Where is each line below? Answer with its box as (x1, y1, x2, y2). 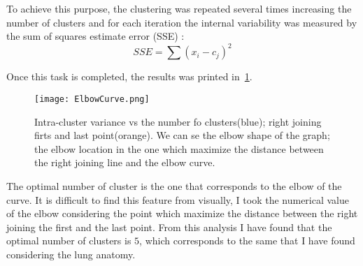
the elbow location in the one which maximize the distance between (34, 141, 324, 156)
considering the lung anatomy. (6, 246, 136, 261)
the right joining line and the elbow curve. (34, 155, 215, 170)
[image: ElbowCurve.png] (34, 94, 150, 104)
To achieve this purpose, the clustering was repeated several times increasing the (6, 1, 352, 15)
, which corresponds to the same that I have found (139, 233, 355, 248)
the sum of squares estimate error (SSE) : (6, 29, 185, 43)
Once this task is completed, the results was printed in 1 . (6, 69, 252, 84)
